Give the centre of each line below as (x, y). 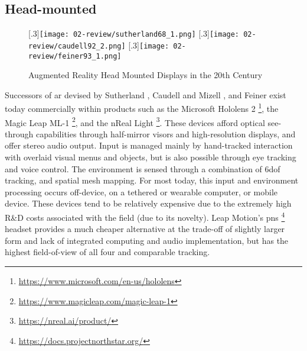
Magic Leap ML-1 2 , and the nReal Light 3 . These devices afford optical (135, 121)
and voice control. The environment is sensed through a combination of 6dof (143, 168)
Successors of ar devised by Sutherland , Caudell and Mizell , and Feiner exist (146, 94)
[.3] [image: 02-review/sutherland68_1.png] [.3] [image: (134, 33)
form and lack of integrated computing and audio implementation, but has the (147, 240)
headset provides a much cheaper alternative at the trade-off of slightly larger (145, 229)
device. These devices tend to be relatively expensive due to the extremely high (148, 203)
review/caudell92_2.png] (77, 46)
